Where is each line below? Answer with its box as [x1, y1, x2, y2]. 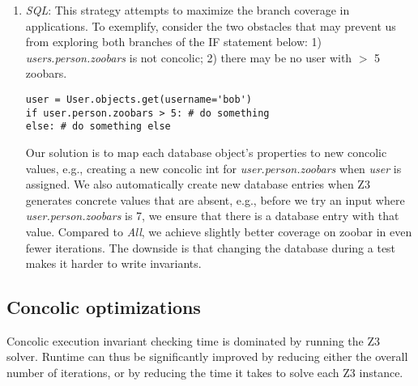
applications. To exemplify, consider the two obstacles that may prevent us [25, 17, 396, 34]
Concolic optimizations [6, 295, 201, 320]
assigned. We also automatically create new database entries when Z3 [25, 176, 370, 193]
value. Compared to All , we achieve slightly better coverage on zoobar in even [25, 223, 412, 240]
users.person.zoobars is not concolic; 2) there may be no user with [25, 49, 352, 66]
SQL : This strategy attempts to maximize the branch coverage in [25, 2, 350, 18]
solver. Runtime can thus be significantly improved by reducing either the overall [6, 348, 408, 365]
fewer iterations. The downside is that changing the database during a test [25, 239, 396, 256]
